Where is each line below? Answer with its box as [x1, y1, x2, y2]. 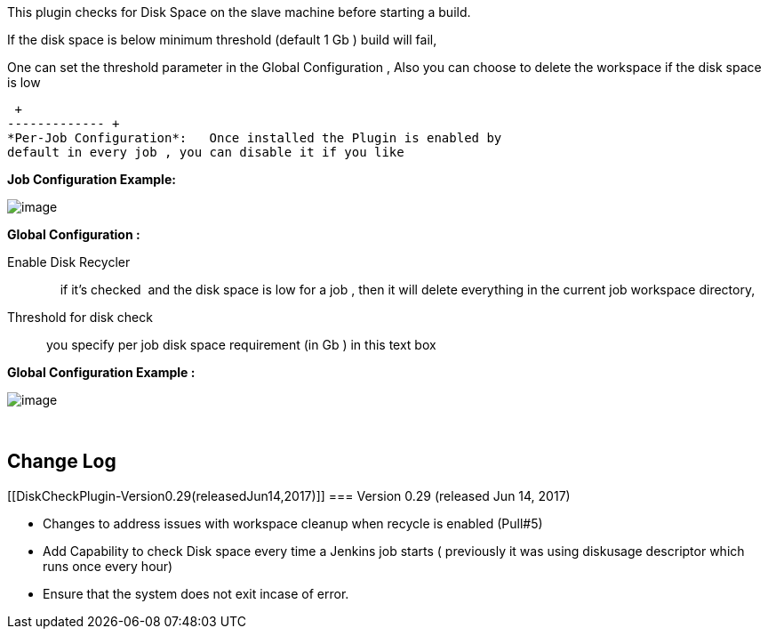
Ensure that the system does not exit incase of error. [43, 585, 349, 601]
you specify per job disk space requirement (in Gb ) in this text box [45, 337, 436, 352]
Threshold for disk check [7, 310, 153, 325]
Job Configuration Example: [7, 172, 176, 187]
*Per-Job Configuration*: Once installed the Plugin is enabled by [7, 131, 502, 145]
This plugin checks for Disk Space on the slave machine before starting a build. [7, 4, 471, 20]
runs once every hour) [43, 558, 173, 574]
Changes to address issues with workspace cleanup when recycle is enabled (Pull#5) [43, 515, 543, 531]
